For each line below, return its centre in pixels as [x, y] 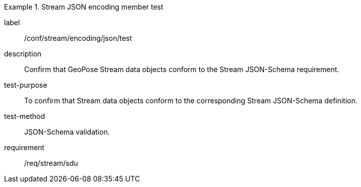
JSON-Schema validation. [67, 132]
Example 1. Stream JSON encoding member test [84, 7]
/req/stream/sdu [51, 163]
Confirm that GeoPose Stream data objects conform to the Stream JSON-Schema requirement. [182, 69]
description [23, 54]
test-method [24, 116]
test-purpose [26, 85]
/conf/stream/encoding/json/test [78, 38]
